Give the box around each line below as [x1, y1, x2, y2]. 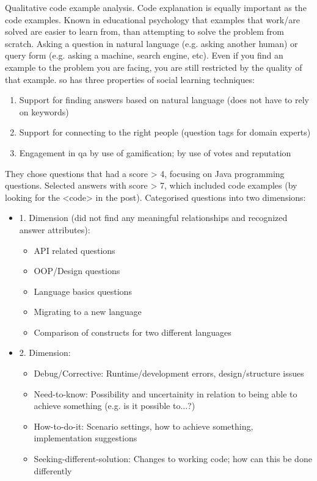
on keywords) [19, 105, 69, 118]
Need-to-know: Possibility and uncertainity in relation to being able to [34, 387, 297, 400]
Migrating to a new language [34, 305, 142, 318]
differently [34, 464, 72, 477]
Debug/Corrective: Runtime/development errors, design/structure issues [34, 367, 304, 380]
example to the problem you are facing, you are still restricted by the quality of [5, 60, 302, 73]
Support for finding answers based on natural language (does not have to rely [19, 93, 310, 106]
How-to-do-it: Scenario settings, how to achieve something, [34, 419, 253, 432]
